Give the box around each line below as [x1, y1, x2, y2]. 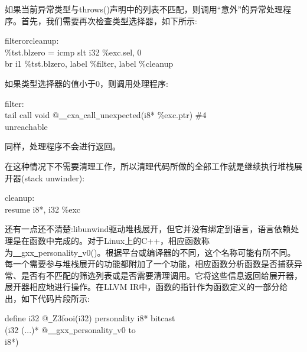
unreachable [5, 120, 48, 132]
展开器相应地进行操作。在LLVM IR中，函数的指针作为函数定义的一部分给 [5, 281, 288, 293]
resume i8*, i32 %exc [5, 203, 81, 215]
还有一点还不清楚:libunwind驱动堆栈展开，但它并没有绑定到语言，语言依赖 [5, 223, 291, 235]
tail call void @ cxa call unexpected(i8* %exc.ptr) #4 [5, 109, 207, 121]
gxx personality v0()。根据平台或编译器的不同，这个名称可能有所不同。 [21, 246, 296, 258]
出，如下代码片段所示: [5, 292, 90, 304]
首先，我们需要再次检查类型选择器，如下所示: [21, 14, 197, 27]
